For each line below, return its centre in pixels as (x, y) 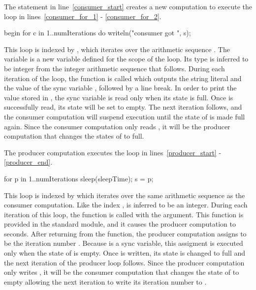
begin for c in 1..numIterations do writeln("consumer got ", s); (97, 33)
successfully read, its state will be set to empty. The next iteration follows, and (123, 107)
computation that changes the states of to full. (74, 136)
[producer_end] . (28, 162)
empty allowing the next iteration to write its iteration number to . (105, 281)
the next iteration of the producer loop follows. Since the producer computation (124, 262)
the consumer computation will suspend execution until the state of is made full (125, 116)
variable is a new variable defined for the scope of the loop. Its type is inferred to (126, 59)
